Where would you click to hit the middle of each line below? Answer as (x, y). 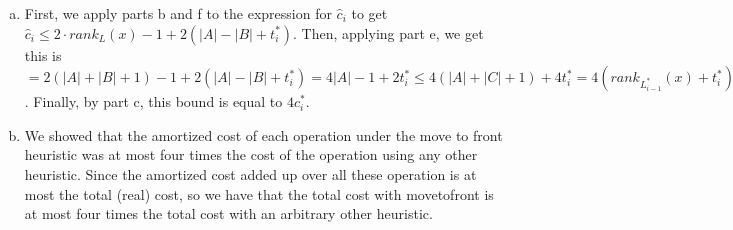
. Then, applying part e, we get (388, 32)
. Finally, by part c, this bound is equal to (153, 101)
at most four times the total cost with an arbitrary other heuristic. (228, 213)
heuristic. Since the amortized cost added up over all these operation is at (250, 173)
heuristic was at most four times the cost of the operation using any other (251, 154)
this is (43, 54)
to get (369, 13)
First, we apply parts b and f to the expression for (178, 13)
